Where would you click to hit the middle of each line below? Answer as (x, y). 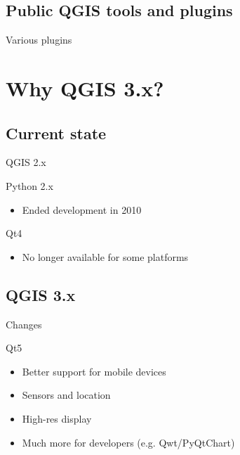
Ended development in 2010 (82, 209)
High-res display (57, 418)
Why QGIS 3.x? (85, 88)
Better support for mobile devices (94, 371)
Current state (56, 133)
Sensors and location (66, 395)
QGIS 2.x (26, 162)
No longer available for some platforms (105, 256)
